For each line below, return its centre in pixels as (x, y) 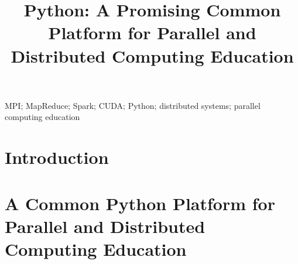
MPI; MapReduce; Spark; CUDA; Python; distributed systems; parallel (133, 105)
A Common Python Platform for (140, 203)
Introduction (57, 157)
